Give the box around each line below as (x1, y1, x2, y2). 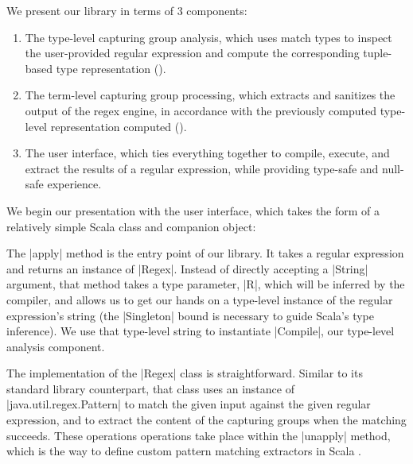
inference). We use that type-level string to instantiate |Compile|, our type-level (6, 323, 395, 339)
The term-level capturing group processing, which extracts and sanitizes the (25, 87, 395, 103)
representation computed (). (50, 118, 187, 134)
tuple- (363, 44, 392, 61)
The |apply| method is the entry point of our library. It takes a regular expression (6, 245, 404, 261)
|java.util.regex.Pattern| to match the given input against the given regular (6, 396, 371, 412)
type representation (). (56, 60, 166, 76)
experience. (47, 176, 102, 192)
